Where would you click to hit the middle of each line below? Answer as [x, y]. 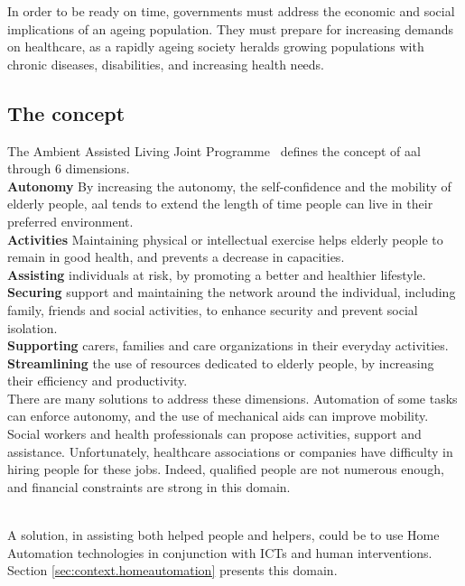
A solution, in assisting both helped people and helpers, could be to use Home [223, 535]
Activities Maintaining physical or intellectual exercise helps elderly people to [225, 239]
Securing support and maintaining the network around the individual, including [232, 292]
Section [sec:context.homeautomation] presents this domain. [172, 570]
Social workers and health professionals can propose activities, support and [214, 434]
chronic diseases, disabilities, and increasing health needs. [166, 64]
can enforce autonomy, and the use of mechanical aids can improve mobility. [218, 416]
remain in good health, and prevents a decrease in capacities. [176, 257]
